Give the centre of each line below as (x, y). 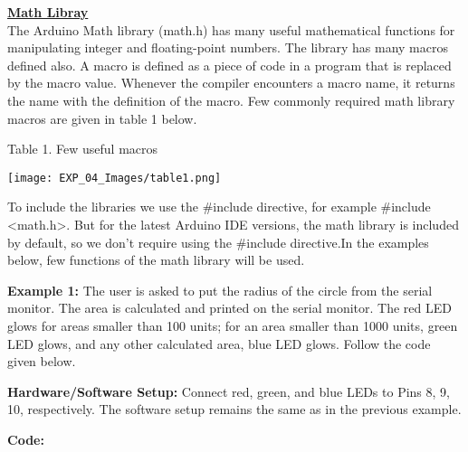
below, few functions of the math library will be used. (156, 260)
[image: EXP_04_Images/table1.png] (115, 178)
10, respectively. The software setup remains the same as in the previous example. (234, 409)
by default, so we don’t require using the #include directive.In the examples (218, 242)
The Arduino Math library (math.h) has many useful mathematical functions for (231, 29)
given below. (42, 361)
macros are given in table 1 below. (102, 118)
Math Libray (48, 12)
